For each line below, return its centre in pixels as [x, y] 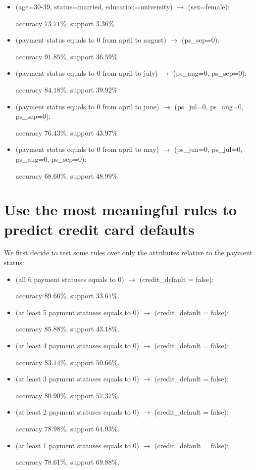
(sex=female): [209, 6]
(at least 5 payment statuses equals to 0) [77, 312]
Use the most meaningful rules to [121, 210]
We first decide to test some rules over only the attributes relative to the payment [128, 253]
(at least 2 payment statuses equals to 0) [77, 412]
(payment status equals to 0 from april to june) [87, 106]
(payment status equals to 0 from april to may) [87, 149]
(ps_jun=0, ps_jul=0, [208, 149]
